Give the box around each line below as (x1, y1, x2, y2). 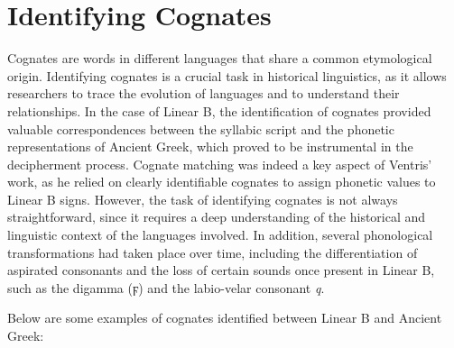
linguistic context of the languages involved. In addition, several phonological (7, 225, 433, 244)
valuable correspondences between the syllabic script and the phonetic (7, 119, 394, 138)
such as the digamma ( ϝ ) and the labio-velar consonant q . (7, 278, 325, 297)
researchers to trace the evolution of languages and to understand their (7, 84, 400, 103)
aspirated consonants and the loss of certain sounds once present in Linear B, (7, 261, 435, 279)
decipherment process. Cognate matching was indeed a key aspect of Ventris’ (7, 154, 432, 173)
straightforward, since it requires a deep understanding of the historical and (7, 207, 426, 226)
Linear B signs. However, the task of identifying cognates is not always (7, 189, 398, 208)
